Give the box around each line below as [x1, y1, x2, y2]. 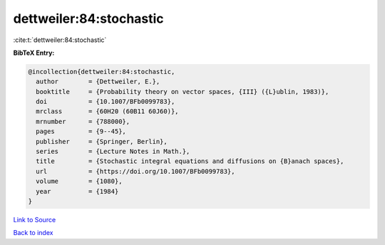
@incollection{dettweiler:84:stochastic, [28, 68, 175, 75]
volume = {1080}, [36, 177, 123, 185]
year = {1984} [36, 187, 119, 195]
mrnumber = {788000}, [36, 118, 130, 125]
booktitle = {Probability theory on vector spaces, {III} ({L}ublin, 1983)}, [36, 88, 329, 95]
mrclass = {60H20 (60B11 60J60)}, [36, 108, 179, 115]
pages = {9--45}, [36, 127, 126, 135]
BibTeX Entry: [13, 48, 55, 57]
